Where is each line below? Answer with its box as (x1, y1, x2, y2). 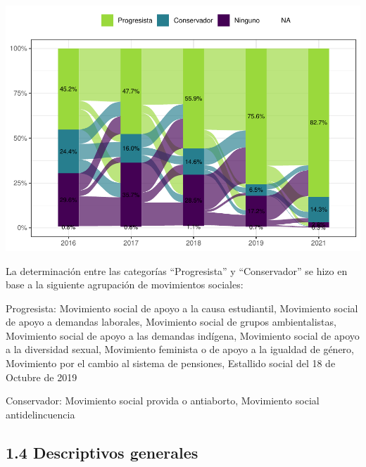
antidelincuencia (6, 407, 75, 421)
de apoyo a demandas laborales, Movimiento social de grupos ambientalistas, (6, 314, 336, 329)
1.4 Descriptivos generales (6, 441, 198, 463)
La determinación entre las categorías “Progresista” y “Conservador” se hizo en (6, 263, 348, 278)
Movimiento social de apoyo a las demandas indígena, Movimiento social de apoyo (6, 328, 360, 343)
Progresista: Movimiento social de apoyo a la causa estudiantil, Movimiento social (6, 300, 358, 315)
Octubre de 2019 (6, 369, 77, 384)
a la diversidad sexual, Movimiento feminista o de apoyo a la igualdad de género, (6, 342, 354, 357)
